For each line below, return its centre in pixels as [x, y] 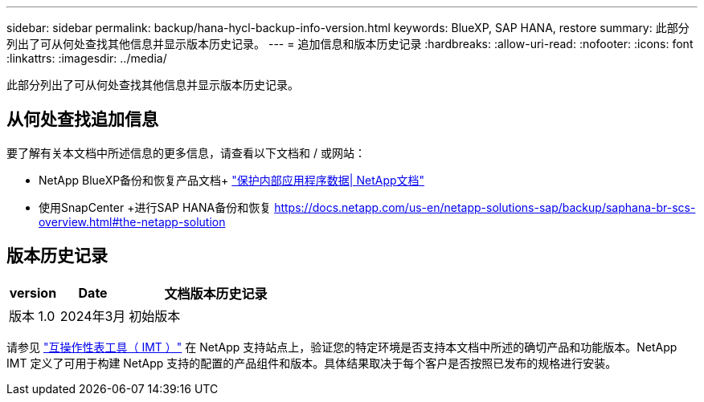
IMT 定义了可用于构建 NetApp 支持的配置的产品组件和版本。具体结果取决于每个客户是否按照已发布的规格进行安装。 [312, 363]
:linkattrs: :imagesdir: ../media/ [87, 58]
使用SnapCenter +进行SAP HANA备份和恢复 [155, 207]
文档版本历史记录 [216, 293]
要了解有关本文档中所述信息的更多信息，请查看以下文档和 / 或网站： [186, 152]
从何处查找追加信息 [82, 120]
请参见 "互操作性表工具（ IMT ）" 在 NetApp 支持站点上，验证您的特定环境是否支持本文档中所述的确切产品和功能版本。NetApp [342, 347]
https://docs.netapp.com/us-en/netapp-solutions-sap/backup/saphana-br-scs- [485, 207]
